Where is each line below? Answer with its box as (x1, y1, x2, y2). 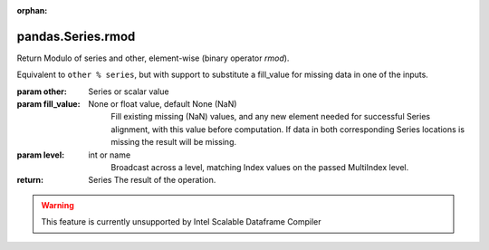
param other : (16, 86, 68, 97)
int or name (88, 149, 131, 160)
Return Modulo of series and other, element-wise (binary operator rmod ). (16, 53, 290, 63)
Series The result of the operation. (88, 175, 216, 186)
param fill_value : (16, 99, 81, 110)
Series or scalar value (88, 86, 169, 97)
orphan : (16, 5, 48, 15)
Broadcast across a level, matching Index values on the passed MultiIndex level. (110, 162, 409, 173)
